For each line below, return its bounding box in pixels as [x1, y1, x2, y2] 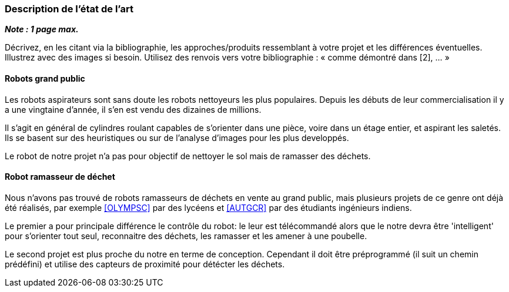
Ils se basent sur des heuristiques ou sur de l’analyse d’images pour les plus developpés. [5, 132, 349, 143]
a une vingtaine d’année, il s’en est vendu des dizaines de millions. [5, 104, 262, 115]
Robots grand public [5, 73, 85, 83]
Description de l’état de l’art [5, 3, 133, 15]
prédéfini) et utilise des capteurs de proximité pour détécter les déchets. [5, 259, 285, 269]
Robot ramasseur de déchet [5, 172, 115, 182]
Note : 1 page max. [5, 24, 79, 35]
